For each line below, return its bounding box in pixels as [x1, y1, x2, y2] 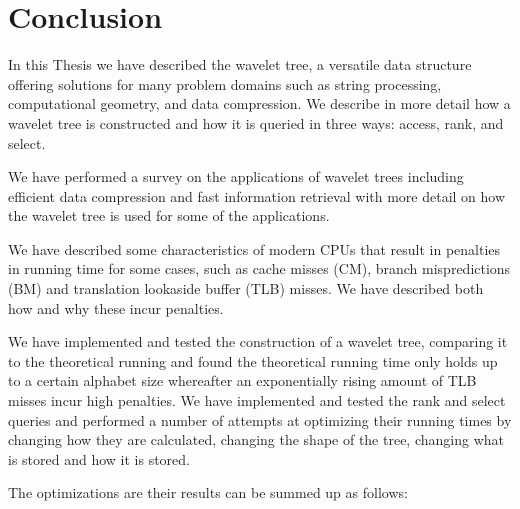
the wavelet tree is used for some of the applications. [8, 205, 330, 226]
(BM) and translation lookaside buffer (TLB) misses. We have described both [8, 278, 484, 299]
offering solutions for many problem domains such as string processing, [8, 73, 442, 94]
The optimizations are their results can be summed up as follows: [8, 482, 408, 503]
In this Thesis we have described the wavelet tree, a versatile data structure [8, 54, 472, 75]
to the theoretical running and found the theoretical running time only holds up [8, 350, 498, 371]
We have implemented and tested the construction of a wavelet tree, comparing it [8, 331, 508, 352]
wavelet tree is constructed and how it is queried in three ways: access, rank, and [8, 112, 504, 133]
